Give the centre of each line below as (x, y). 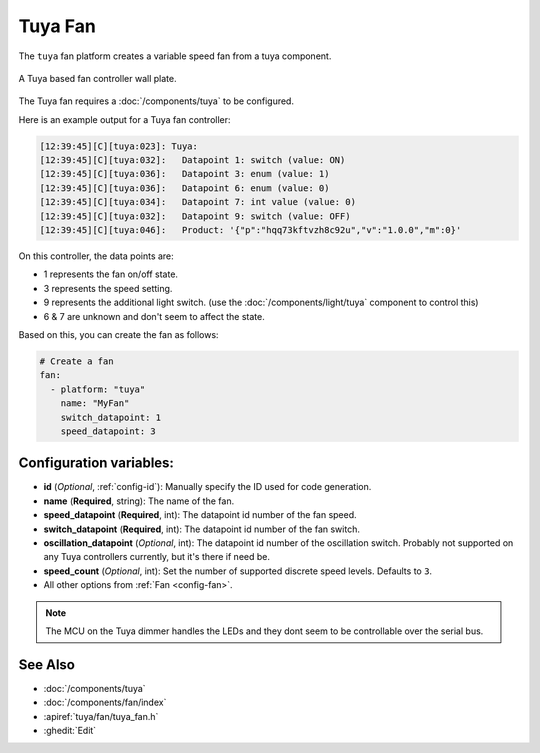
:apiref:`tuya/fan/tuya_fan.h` (101, 716)
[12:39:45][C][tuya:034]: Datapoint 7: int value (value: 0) (198, 202)
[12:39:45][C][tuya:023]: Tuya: (119, 146)
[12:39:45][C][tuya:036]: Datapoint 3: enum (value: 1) (184, 174)
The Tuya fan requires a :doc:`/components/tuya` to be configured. (156, 101)
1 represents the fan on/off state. (111, 274)
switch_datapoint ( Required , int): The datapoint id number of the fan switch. (201, 529)
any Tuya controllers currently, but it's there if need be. (156, 557)
